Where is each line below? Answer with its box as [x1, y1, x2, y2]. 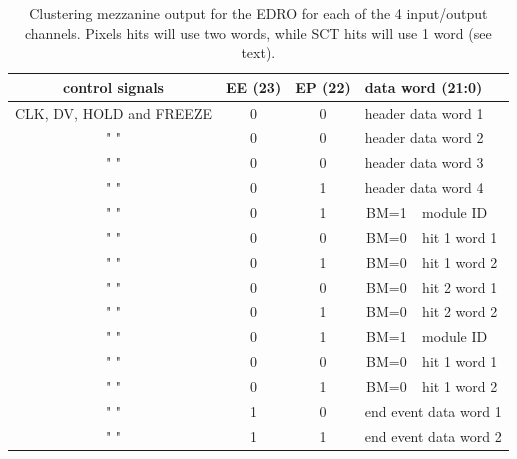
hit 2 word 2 [422, 301, 498, 322]
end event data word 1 [364, 400, 502, 421]
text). [241, 42, 276, 63]
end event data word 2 [364, 425, 502, 446]
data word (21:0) [364, 76, 483, 97]
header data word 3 [364, 152, 484, 173]
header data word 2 [364, 127, 484, 148]
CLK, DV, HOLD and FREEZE [15, 102, 212, 123]
